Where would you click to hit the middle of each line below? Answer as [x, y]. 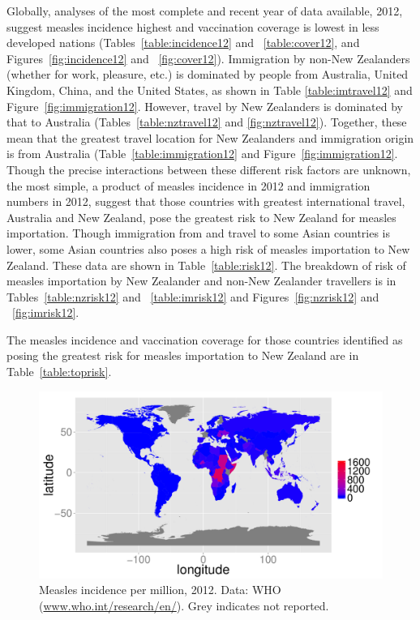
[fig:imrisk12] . [46, 312]
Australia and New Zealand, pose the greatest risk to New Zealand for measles [201, 217]
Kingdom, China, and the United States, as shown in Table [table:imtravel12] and [210, 90]
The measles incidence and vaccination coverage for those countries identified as [205, 339]
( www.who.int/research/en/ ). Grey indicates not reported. [184, 605]
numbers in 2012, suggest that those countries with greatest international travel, [206, 201]
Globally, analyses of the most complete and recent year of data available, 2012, [205, 11]
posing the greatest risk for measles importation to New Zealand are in [183, 355]
